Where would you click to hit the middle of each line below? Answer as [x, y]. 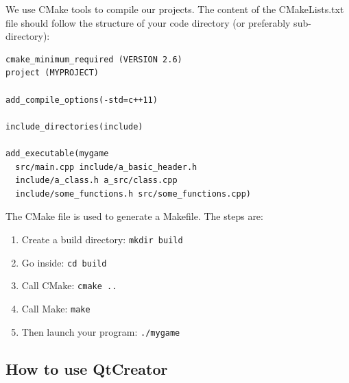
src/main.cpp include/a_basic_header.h [106, 167]
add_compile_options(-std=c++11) [82, 100]
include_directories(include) [74, 126]
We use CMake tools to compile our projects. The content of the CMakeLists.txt [175, 9]
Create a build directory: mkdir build [102, 239]
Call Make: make [56, 308]
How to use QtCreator [87, 368]
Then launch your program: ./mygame [101, 331]
